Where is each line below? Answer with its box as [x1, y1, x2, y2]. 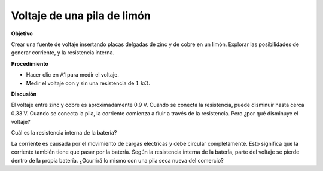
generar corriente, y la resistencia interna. [11, 49, 115, 56]
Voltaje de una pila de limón [11, 9, 151, 22]
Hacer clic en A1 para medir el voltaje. [26, 71, 119, 78]
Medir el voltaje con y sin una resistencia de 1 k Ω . [26, 80, 151, 87]
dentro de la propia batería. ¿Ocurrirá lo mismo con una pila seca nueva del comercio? [11, 157, 224, 164]
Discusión [11, 90, 37, 97]
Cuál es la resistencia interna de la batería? [11, 129, 117, 136]
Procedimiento [11, 60, 49, 67]
